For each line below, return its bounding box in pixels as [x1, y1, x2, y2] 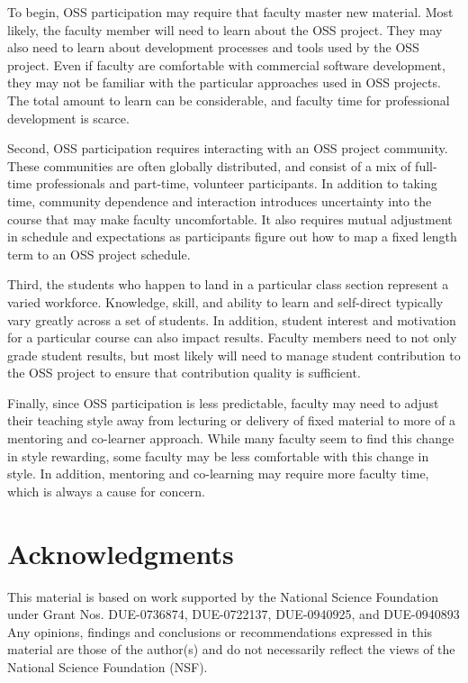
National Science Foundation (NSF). [7, 657, 208, 676]
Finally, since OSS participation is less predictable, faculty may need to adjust [7, 393, 439, 412]
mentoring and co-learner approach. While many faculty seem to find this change [7, 429, 454, 448]
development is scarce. [7, 108, 130, 127]
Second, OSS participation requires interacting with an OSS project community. [7, 139, 448, 158]
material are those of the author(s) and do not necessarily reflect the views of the [7, 640, 455, 659]
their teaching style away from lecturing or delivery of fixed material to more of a [7, 411, 456, 430]
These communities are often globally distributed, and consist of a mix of [7, 156, 411, 175]
